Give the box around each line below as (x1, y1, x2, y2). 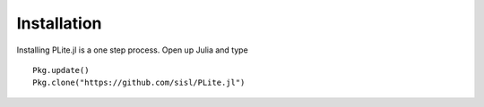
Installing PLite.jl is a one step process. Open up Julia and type (16, 45, 248, 55)
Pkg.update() (32, 65, 90, 75)
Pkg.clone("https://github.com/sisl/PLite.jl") (32, 78, 246, 88)
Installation (16, 13, 102, 33)
